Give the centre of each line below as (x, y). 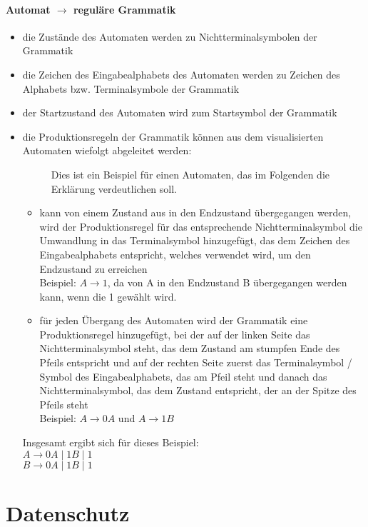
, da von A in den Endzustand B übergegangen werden (227, 282)
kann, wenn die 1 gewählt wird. (108, 296)
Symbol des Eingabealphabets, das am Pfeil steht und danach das (183, 376)
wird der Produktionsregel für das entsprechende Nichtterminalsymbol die (201, 226)
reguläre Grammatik (124, 9)
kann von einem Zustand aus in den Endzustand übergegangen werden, (195, 212)
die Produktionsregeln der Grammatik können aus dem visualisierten (173, 136)
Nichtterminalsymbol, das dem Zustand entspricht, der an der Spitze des (198, 390)
